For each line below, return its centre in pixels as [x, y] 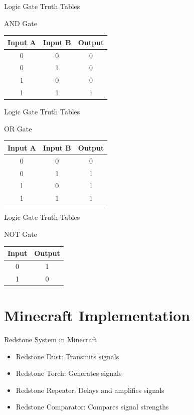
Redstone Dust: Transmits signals [67, 356]
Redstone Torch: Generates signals [69, 373]
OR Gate [18, 128]
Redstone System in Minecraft [51, 339]
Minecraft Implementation [97, 315]
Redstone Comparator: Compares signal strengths [92, 407]
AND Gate [21, 23]
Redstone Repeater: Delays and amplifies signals [90, 390]
